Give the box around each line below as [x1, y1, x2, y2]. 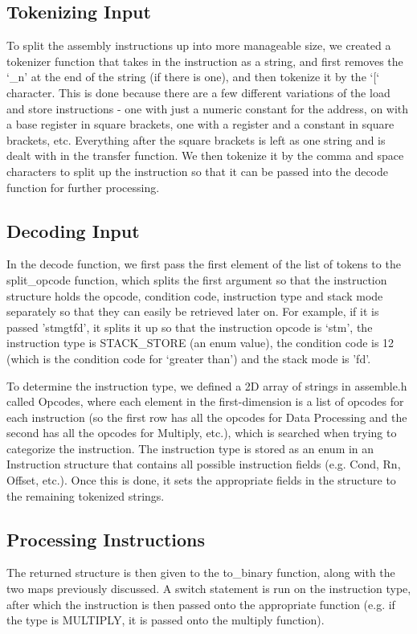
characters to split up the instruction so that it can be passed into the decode [6, 162, 389, 179]
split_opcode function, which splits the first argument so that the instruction [6, 271, 387, 288]
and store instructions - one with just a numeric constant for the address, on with [6, 100, 409, 117]
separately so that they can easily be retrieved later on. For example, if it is [6, 303, 379, 320]
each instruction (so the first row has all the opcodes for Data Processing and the [6, 408, 407, 425]
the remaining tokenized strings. [6, 487, 165, 504]
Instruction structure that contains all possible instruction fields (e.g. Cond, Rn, [6, 456, 401, 472]
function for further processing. [6, 178, 160, 195]
